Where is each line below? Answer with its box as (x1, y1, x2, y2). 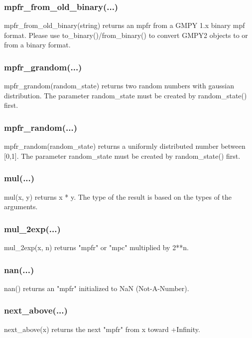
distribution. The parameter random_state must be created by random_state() (4, 90, 247, 100)
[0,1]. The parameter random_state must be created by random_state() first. (4, 150, 241, 161)
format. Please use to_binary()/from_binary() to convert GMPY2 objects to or (4, 29, 248, 40)
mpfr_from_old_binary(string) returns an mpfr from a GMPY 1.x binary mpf (4, 20, 245, 30)
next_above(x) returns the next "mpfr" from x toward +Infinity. (4, 324, 200, 334)
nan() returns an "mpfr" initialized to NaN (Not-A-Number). (4, 283, 189, 293)
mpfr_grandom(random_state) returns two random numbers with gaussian (4, 80, 234, 91)
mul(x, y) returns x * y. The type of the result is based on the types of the (4, 191, 232, 202)
